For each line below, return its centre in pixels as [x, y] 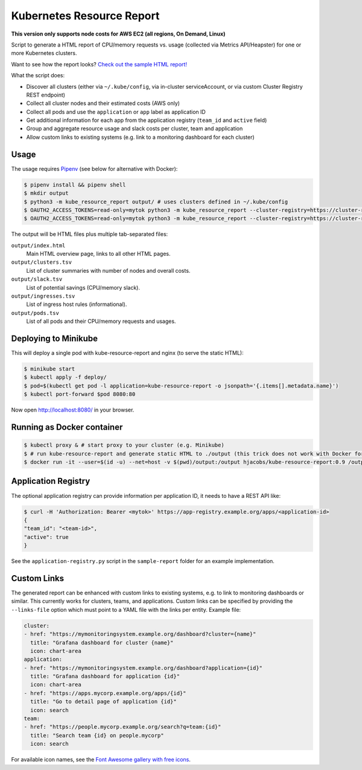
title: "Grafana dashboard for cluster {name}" [102, 642]
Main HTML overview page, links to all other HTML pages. [98, 254]
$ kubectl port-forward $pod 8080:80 [80, 394]
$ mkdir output [46, 193]
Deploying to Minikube [55, 339]
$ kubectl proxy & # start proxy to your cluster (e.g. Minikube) [124, 445]
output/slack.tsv [37, 279]
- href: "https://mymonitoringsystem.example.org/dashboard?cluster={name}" [140, 634]
